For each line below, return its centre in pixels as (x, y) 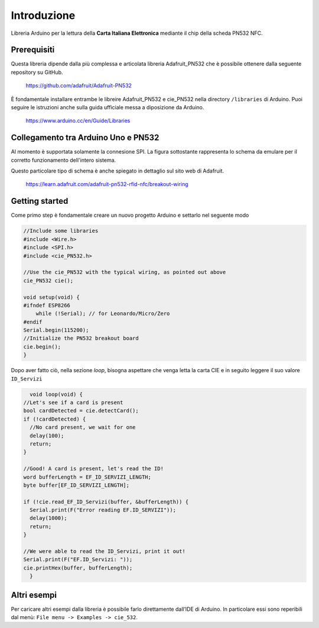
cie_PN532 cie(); (48, 280)
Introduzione (43, 15)
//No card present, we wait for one (83, 427)
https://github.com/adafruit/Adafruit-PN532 (79, 86)
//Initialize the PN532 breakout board (81, 339)
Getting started (40, 201)
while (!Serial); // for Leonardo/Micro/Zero (103, 314)
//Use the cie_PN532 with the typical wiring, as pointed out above (125, 272)
